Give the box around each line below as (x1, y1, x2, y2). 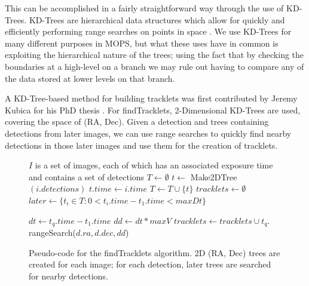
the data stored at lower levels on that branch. (5, 72, 175, 84)
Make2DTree (190, 170, 237, 183)
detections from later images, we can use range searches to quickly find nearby (5, 127, 292, 139)
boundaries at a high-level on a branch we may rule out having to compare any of (5, 60, 304, 72)
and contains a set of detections (29, 170, 145, 183)
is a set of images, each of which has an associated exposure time (35, 159, 273, 171)
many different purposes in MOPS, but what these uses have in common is (5, 36, 279, 49)
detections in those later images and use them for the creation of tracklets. (5, 139, 278, 151)
